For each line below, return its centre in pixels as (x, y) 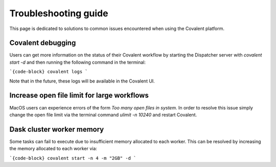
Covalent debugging (43, 43)
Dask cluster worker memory (57, 129)
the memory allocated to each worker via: (53, 149)
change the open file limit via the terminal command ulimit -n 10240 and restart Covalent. (103, 115)
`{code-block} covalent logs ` (49, 72)
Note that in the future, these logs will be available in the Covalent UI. (82, 81)
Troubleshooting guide (59, 13)
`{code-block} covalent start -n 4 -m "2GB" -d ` (73, 158)
